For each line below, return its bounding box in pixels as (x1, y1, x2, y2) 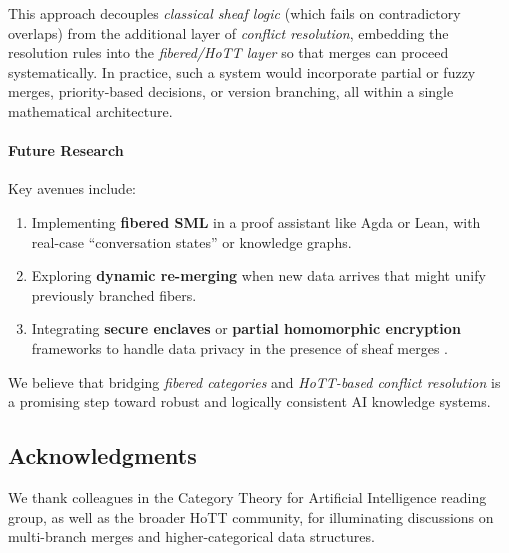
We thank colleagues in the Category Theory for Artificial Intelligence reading (8, 486, 487, 507)
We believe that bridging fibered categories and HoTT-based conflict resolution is (8, 371, 501, 392)
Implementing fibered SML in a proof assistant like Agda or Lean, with (31, 211, 481, 232)
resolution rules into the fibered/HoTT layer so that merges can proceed (8, 42, 449, 63)
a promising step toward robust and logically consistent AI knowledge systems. (8, 391, 491, 412)
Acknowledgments (8, 440, 197, 471)
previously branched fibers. (31, 284, 197, 305)
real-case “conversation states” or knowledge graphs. (31, 231, 352, 252)
